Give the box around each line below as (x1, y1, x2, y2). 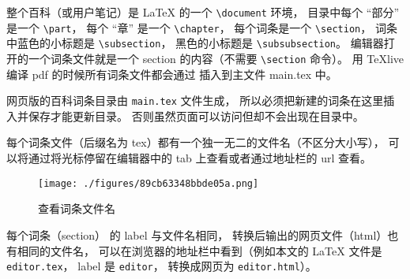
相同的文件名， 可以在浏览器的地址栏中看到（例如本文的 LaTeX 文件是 (17, 242, 382, 259)
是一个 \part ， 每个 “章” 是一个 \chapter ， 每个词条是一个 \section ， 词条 (6, 19, 397, 35)
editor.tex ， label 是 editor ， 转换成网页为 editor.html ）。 (6, 258, 317, 274)
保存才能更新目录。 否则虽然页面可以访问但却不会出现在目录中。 (28, 107, 364, 124)
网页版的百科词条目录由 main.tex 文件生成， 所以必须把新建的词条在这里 (6, 92, 384, 109)
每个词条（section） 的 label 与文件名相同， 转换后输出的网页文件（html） (6, 226, 388, 243)
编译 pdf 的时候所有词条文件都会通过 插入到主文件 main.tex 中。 (6, 65, 337, 82)
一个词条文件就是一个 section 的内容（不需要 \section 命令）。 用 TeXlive (28, 50, 404, 66)
